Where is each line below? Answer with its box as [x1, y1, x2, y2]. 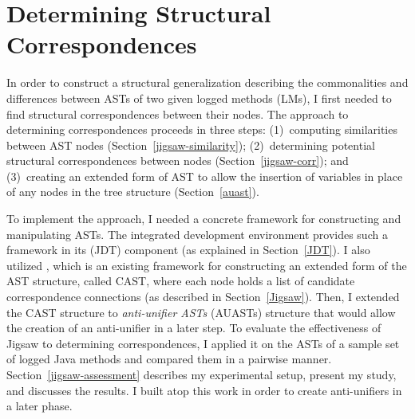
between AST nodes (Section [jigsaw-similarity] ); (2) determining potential [6, 136, 375, 153]
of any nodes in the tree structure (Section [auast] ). [6, 183, 259, 200]
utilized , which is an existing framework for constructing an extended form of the [6, 256, 407, 273]
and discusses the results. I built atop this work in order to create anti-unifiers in [6, 382, 402, 398]
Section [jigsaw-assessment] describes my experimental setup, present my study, [6, 366, 397, 382]
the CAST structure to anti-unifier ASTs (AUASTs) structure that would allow [6, 303, 396, 320]
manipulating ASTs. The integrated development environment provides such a [6, 225, 388, 242]
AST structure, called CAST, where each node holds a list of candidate [6, 272, 355, 289]
